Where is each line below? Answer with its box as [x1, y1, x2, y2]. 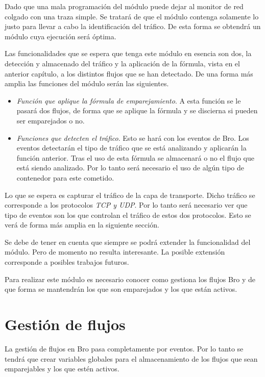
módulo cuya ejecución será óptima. [5, 31, 116, 41]
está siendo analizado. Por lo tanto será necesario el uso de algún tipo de [16, 162, 244, 173]
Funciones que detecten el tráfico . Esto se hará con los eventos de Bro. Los [16, 132, 249, 143]
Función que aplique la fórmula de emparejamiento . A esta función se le [16, 95, 241, 106]
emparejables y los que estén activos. [5, 363, 119, 374]
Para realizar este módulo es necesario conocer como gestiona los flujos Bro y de [5, 273, 256, 284]
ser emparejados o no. [16, 115, 85, 125]
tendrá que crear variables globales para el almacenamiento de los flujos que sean [5, 353, 258, 364]
